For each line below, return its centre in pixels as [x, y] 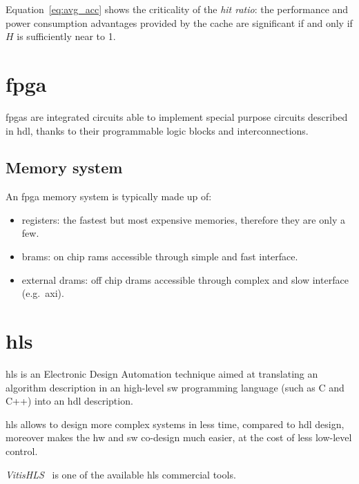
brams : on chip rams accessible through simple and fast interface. [160, 256]
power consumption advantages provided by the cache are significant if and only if [179, 22]
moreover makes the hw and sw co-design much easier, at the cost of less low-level [179, 437]
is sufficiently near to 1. [66, 36]
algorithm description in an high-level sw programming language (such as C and [175, 387]
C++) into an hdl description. [69, 401]
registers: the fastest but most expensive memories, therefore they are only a [183, 219]
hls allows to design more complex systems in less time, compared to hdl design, [175, 424]
